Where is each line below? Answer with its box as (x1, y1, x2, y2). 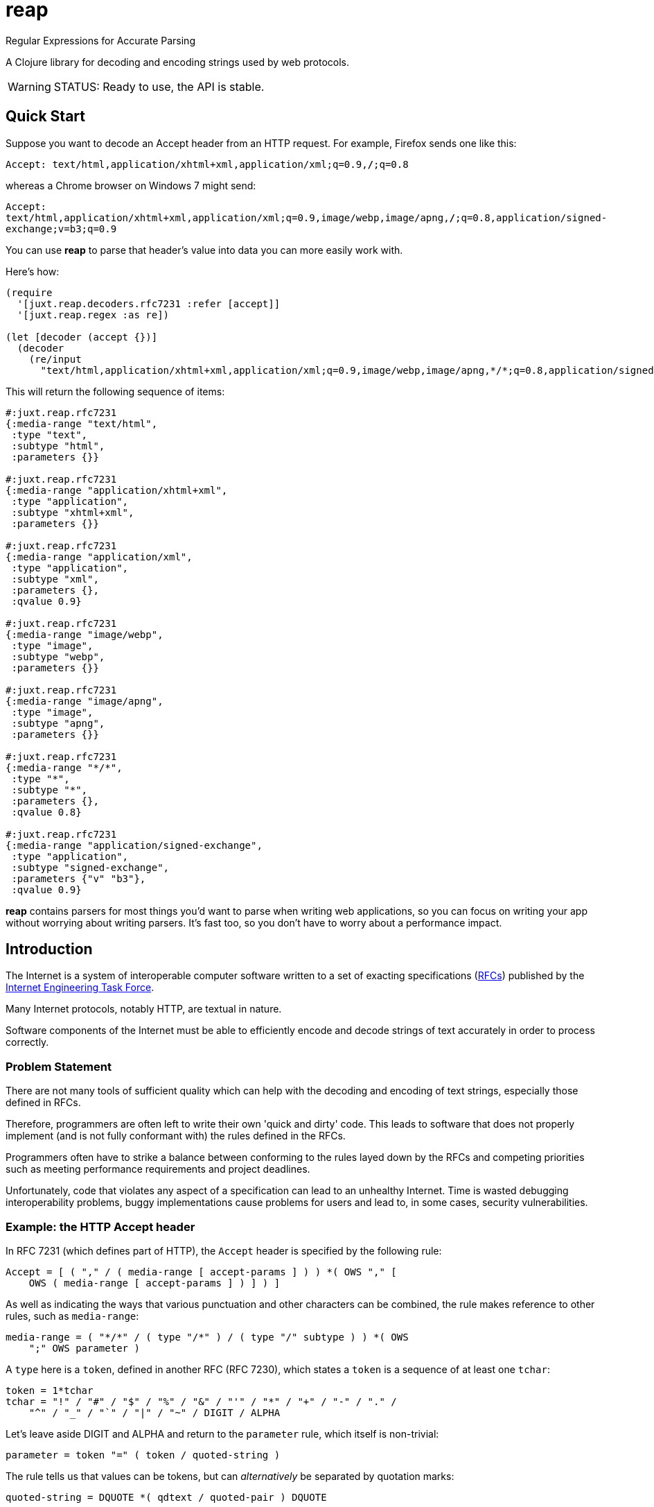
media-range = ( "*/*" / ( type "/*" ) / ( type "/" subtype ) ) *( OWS (6, 1331, 409, 1343)
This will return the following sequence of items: (6, 385, 225, 397)
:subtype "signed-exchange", (11, 861, 170, 873)
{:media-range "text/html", (6, 417, 158, 429)
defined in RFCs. (6, 1096, 81, 1109)
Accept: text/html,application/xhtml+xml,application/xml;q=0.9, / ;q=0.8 (6, 158, 409, 170)
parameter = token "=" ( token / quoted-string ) (6, 1449, 281, 1461)
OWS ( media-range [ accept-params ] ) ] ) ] (28, 1277, 281, 1289)
